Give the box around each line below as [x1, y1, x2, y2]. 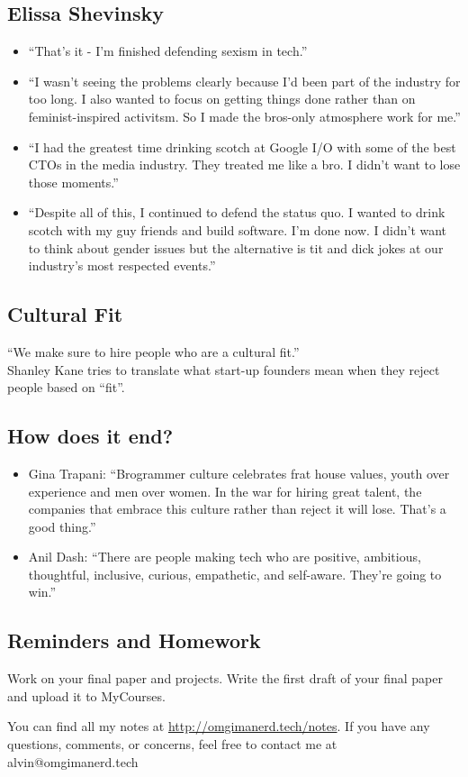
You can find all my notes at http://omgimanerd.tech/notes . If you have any [7, 717, 430, 736]
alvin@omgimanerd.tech [7, 752, 139, 771]
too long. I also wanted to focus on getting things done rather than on [28, 89, 416, 108]
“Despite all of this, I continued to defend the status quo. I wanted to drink [28, 203, 445, 222]
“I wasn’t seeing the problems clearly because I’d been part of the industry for [28, 71, 461, 90]
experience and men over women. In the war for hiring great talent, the [28, 481, 422, 500]
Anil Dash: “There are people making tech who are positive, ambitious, [28, 547, 421, 566]
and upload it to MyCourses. [7, 686, 166, 705]
